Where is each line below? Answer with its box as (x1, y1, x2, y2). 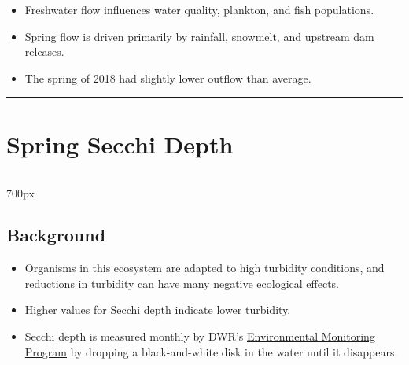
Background (6, 223, 106, 247)
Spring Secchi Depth (6, 127, 234, 160)
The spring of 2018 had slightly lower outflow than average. (24, 69, 311, 86)
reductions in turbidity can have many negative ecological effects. (24, 275, 340, 291)
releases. (24, 43, 64, 60)
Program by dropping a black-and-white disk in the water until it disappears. (24, 343, 398, 359)
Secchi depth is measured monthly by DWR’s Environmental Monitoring (24, 328, 375, 345)
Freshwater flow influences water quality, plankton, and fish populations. (24, 2, 374, 17)
